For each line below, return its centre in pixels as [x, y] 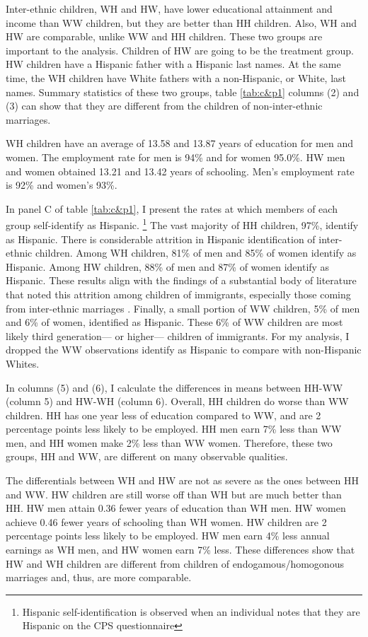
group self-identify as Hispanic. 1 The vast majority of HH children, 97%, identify [182, 224]
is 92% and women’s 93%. [62, 185]
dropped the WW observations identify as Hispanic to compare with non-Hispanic [184, 350]
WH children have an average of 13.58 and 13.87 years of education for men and [180, 143]
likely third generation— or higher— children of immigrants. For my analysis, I [178, 335]
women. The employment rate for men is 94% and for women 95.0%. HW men [176, 157]
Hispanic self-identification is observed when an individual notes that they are [191, 611]
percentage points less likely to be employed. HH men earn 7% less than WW [174, 429]
